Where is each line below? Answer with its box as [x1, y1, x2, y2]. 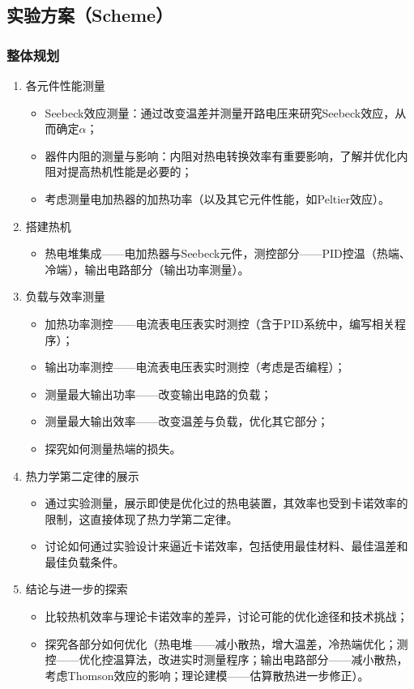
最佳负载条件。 [45, 553, 125, 570]
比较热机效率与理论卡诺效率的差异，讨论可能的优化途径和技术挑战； [45, 608, 408, 625]
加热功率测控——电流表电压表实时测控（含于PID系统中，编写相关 [45, 315, 395, 332]
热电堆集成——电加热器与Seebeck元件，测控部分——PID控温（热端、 [45, 245, 411, 262]
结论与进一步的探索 [25, 580, 128, 597]
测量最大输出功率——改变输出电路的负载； [45, 385, 272, 402]
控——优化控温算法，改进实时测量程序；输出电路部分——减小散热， [45, 651, 408, 668]
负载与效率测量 [25, 288, 105, 305]
